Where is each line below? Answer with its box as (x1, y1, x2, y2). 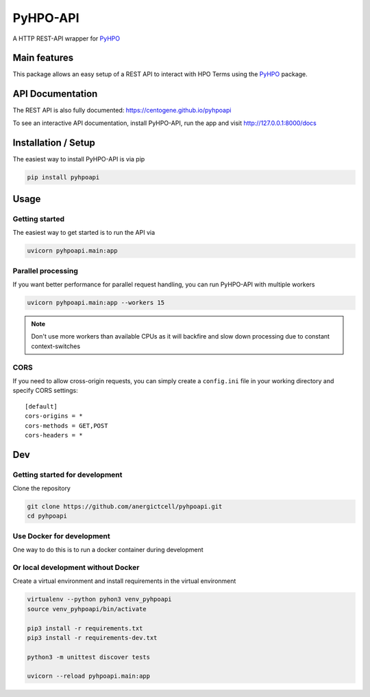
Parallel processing (12, 266, 79, 275)
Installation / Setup (12, 137, 95, 148)
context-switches (31, 342, 81, 350)
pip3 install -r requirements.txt (27, 624, 143, 632)
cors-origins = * (25, 412, 83, 420)
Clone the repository (12, 484, 71, 492)
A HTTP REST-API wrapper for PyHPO (12, 34, 120, 43)
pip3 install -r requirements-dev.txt (27, 634, 158, 641)
